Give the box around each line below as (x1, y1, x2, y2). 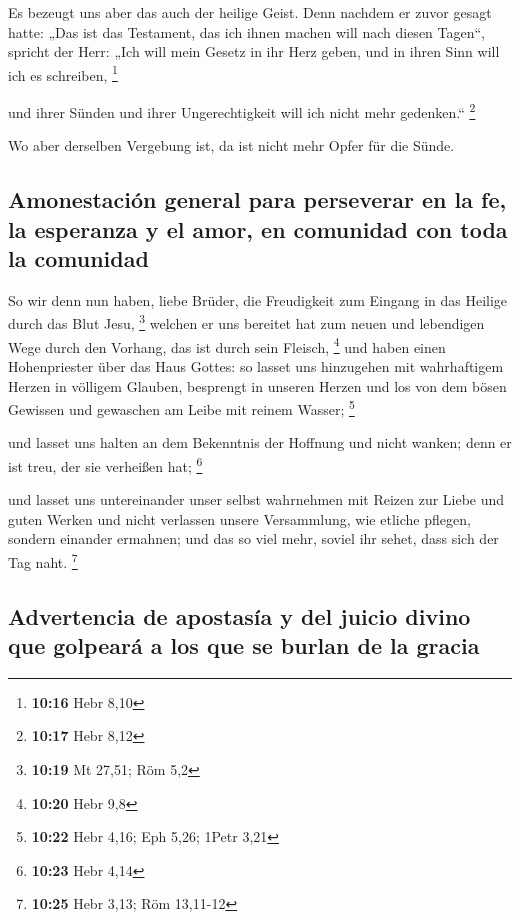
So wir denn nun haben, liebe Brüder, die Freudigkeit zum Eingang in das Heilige (8, 289, 508, 310)
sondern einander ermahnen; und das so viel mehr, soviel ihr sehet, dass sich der (8, 528, 499, 549)
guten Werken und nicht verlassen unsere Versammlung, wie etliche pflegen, (8, 508, 471, 529)
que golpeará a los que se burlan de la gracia (8, 630, 480, 661)
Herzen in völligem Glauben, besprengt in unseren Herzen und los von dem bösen (8, 375, 507, 396)
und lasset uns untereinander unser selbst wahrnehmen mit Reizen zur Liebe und (8, 489, 505, 510)
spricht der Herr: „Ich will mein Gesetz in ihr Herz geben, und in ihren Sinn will (8, 41, 500, 62)
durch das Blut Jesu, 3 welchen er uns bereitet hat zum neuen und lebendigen (8, 310, 485, 334)
